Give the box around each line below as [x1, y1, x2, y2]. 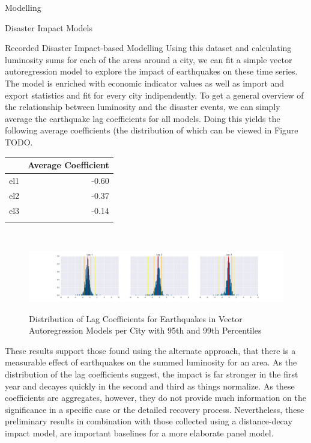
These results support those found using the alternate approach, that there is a [5, 344, 296, 356]
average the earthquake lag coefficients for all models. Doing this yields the [5, 112, 280, 124]
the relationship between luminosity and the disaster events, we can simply [5, 100, 280, 113]
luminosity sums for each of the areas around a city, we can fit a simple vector [5, 53, 292, 66]
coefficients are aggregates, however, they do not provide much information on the [5, 391, 306, 404]
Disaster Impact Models [5, 21, 92, 34]
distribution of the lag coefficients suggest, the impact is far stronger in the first [5, 367, 298, 380]
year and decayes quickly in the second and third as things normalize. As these [5, 379, 295, 392]
